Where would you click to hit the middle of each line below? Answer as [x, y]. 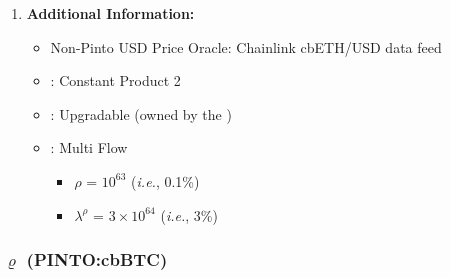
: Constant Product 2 [115, 80]
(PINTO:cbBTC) [97, 259]
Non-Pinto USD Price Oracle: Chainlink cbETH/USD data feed [246, 46]
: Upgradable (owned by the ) [141, 113]
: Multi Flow [89, 147]
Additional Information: [110, 13]
